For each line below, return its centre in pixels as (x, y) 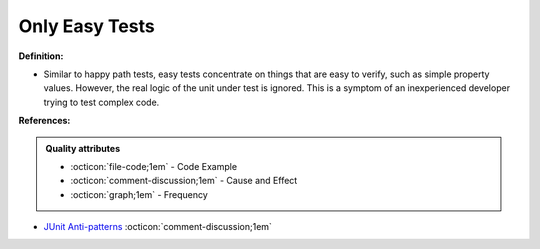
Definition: (41, 56)
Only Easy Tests (86, 26)
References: (44, 121)
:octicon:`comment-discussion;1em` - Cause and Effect (184, 181)
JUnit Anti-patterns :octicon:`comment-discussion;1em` (157, 227)
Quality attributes (82, 148)
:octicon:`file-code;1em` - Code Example (154, 166)
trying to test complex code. (101, 102)
